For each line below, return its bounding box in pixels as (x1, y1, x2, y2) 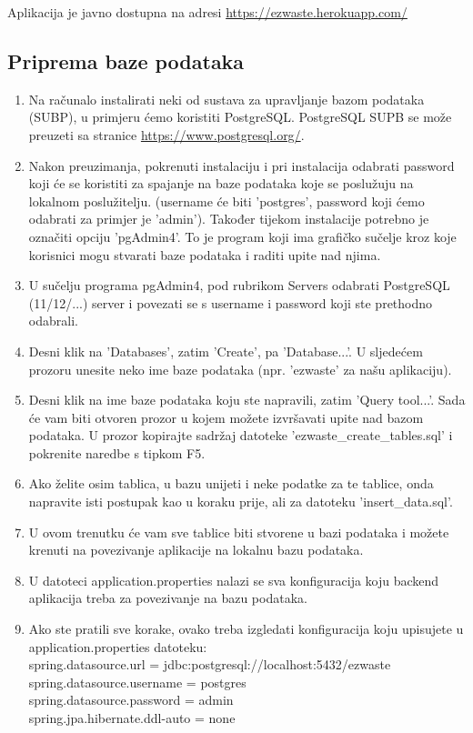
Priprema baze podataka (7, 46, 245, 75)
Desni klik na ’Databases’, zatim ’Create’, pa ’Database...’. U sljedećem (28, 341, 423, 360)
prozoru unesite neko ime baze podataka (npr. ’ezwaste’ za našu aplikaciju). (28, 359, 452, 378)
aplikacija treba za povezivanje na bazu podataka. (28, 588, 307, 607)
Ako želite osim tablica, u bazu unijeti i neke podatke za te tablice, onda (28, 474, 434, 493)
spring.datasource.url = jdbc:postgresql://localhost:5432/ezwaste (28, 655, 391, 674)
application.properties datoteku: (28, 637, 207, 656)
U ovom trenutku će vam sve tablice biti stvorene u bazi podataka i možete (28, 522, 449, 541)
